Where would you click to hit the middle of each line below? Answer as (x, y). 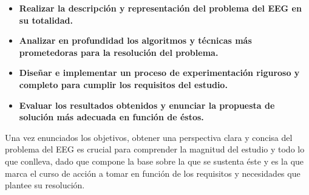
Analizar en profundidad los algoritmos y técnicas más (135, 40)
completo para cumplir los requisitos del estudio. (123, 84)
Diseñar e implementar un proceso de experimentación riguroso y (159, 73)
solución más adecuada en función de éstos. (111, 117)
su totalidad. (46, 20)
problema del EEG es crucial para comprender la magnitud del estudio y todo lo (155, 149)
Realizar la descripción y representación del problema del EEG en (160, 8)
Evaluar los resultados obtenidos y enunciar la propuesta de (147, 105)
